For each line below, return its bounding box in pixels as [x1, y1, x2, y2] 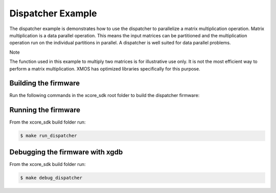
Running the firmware [9, 106, 80, 114]
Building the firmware [9, 79, 80, 88]
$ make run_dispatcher [20, 133, 77, 139]
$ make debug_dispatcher [20, 175, 83, 181]
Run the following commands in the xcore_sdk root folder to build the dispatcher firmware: [9, 92, 200, 99]
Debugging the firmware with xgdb [9, 148, 123, 156]
